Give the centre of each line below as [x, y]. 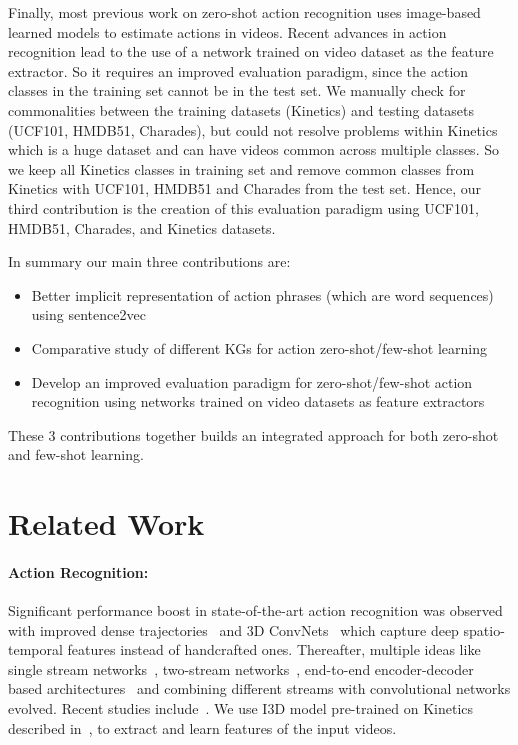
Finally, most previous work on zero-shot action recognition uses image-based [244, 12]
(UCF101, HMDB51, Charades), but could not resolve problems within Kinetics [253, 129]
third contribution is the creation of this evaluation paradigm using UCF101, [243, 207]
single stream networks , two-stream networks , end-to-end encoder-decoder [241, 668]
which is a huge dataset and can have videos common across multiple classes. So [253, 149]
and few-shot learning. [76, 454]
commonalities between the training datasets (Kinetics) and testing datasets [241, 109]
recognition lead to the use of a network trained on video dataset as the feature [251, 51]
